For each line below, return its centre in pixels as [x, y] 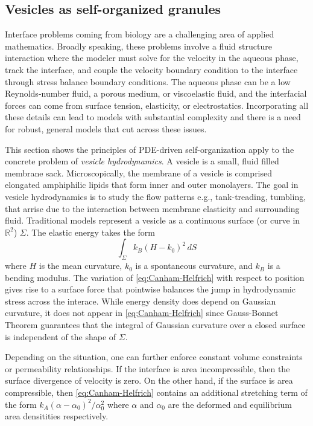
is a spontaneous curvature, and [194, 266]
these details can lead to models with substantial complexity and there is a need [153, 117]
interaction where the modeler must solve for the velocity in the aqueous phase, [152, 58]
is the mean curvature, [81, 266]
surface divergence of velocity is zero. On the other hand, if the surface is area [149, 380]
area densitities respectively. [57, 416]
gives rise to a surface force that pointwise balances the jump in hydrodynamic [150, 289]
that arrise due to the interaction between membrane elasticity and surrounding [152, 208]
